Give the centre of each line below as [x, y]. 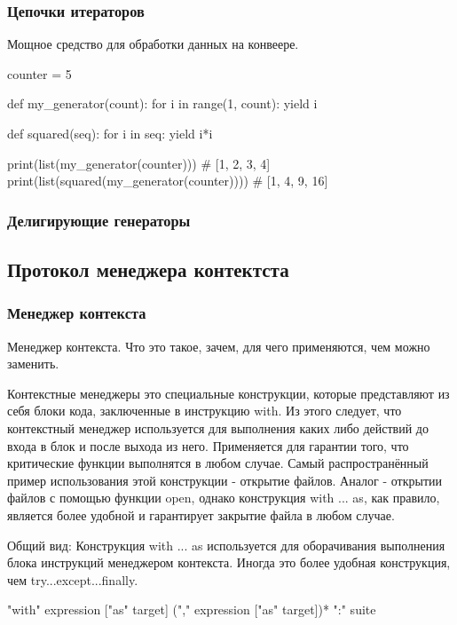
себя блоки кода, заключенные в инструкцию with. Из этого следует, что [205, 411]
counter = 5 [39, 73]
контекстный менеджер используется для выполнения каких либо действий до [218, 428]
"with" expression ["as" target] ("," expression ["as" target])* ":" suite [192, 609]
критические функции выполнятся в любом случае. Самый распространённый [218, 463]
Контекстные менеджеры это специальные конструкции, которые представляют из [228, 393]
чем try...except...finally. [73, 579]
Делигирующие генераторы [99, 220]
